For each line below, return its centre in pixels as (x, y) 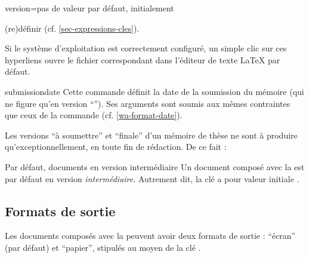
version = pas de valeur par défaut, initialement (89, 8)
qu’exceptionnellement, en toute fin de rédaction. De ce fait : (116, 147)
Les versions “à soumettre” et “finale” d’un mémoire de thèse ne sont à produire (151, 135)
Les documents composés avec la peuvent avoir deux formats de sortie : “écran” (150, 236)
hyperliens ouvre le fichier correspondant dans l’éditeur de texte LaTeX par (143, 59)
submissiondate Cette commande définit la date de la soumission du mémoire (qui (154, 91)
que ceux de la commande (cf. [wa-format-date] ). (94, 115)
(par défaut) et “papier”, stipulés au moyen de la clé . (103, 247)
